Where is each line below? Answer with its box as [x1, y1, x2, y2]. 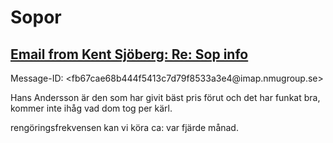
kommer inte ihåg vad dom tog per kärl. [10, 102, 173, 114]
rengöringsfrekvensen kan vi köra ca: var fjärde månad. [10, 122, 239, 133]
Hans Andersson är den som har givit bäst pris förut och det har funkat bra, [10, 92, 321, 103]
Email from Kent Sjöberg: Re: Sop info [10, 46, 249, 63]
